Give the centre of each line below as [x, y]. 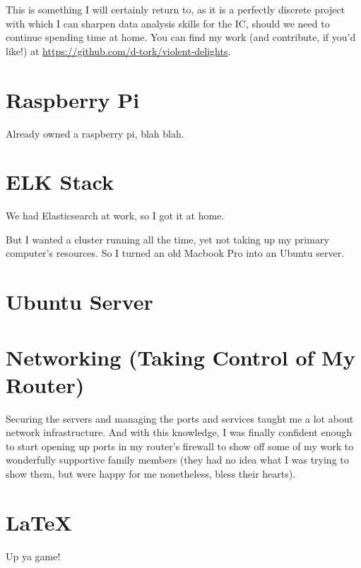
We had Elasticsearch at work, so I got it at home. [115, 216]
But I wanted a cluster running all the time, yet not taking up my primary [167, 239]
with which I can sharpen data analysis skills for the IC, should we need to [168, 23]
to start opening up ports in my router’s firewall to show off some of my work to [180, 446]
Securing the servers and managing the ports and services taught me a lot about [180, 418]
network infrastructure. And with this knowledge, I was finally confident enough [179, 432]
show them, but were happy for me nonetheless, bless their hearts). [151, 474]
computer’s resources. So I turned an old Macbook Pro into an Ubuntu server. [175, 253]
